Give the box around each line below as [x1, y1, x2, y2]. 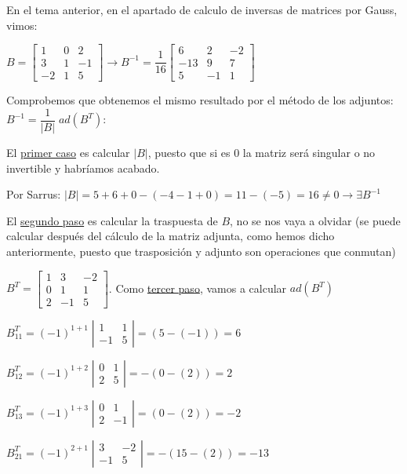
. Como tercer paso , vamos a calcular [108, 279, 287, 296]
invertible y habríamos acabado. [6, 159, 160, 176]
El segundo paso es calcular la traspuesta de [6, 212, 218, 228]
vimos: [6, 16, 38, 33]
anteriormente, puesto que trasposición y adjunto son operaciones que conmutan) [6, 242, 396, 259]
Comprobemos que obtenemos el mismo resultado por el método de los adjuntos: [6, 92, 394, 108]
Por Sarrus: [6, 186, 61, 202]
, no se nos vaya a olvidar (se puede [230, 212, 401, 228]
